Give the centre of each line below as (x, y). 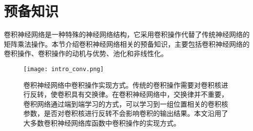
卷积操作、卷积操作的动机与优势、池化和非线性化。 (86, 53)
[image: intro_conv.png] (64, 69)
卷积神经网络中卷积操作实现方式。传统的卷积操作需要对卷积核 (122, 84)
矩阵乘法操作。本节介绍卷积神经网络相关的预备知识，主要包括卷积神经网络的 (127, 44)
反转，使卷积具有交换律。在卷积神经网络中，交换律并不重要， (129, 94)
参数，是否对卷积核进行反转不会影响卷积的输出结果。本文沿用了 (126, 113)
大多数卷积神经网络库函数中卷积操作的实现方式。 (102, 122)
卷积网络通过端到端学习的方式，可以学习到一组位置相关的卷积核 (126, 103)
